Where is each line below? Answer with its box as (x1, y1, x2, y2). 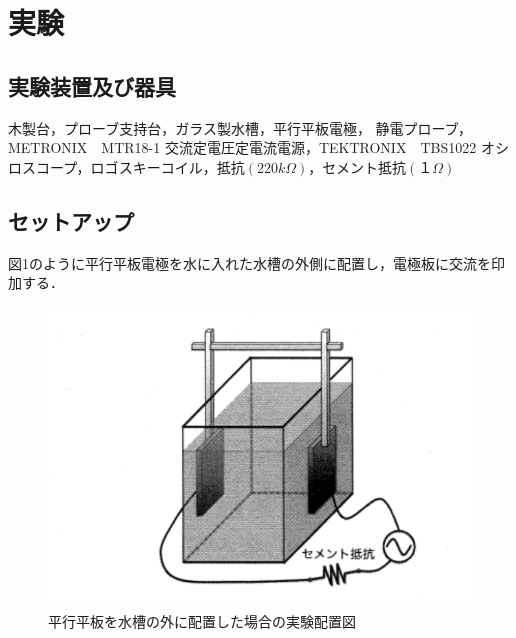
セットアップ (8, 205, 134, 236)
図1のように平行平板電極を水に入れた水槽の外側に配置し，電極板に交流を (8, 252, 491, 273)
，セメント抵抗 (308, 156, 407, 177)
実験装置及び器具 (8, 70, 176, 101)
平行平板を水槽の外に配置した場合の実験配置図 (48, 610, 356, 631)
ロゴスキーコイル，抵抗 (90, 156, 245, 177)
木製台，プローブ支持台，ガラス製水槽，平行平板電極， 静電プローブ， (8, 117, 472, 138)
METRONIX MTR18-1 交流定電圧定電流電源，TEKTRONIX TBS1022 (8, 137, 477, 158)
